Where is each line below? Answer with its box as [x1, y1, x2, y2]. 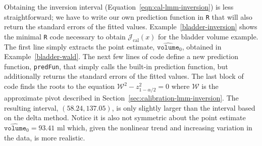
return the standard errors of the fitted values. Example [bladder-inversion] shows [4, 21, 257, 32]
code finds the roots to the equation [4, 81, 115, 91]
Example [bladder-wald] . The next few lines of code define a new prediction [4, 51, 238, 62]
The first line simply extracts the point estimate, [4, 41, 155, 52]
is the [201, 81, 219, 91]
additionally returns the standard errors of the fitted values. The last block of [4, 71, 244, 81]
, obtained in [182, 41, 222, 52]
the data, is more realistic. [4, 132, 85, 142]
